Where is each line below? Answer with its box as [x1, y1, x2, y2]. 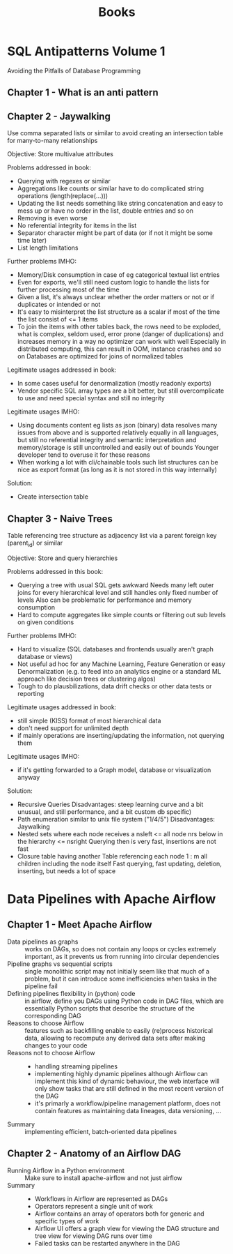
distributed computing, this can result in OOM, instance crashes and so [17, 345, 221, 353]
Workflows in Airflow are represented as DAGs [34, 1194, 168, 1203]
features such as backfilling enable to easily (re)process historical [24, 1026, 214, 1034]
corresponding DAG [24, 1011, 81, 1020]
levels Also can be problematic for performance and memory [17, 596, 193, 604]
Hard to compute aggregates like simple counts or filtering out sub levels [17, 610, 226, 619]
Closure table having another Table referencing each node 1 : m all [17, 852, 207, 860]
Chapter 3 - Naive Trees [7, 513, 113, 524]
